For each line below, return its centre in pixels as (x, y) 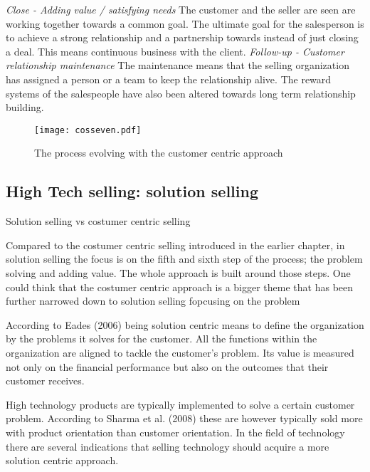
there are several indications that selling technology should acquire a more (168, 446)
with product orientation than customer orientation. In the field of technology (175, 432)
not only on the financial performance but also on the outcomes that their (167, 366)
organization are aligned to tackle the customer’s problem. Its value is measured (180, 352)
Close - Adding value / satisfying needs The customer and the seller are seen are (181, 9)
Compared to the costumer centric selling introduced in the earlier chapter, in (175, 245)
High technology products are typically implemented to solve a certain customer (180, 404)
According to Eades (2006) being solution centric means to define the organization (185, 324)
